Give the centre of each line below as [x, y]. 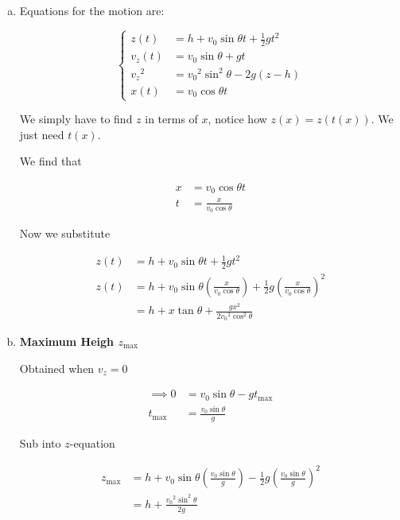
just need [42, 134]
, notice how [237, 119]
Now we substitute [65, 233]
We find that [50, 161]
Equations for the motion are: [92, 10]
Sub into [40, 443]
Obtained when [57, 368]
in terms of [171, 119]
